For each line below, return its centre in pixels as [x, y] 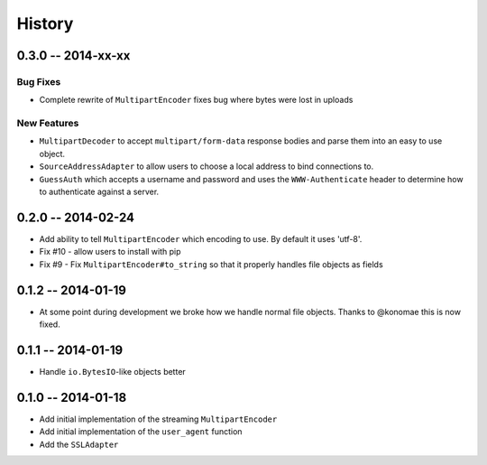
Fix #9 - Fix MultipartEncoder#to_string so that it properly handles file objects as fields [211, 264]
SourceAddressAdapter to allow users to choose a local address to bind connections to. [207, 166]
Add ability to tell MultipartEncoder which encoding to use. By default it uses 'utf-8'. [201, 238]
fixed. [50, 324]
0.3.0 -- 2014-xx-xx [74, 56]
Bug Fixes [39, 81]
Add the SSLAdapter [79, 444]
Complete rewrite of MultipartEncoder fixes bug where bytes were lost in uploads [196, 100]
